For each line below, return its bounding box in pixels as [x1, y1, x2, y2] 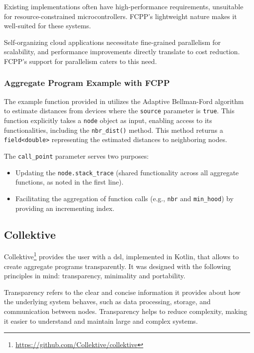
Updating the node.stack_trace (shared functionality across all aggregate [15, 167, 239, 177]
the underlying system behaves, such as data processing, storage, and [4, 296, 211, 307]
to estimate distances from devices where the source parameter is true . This [4, 105, 234, 116]
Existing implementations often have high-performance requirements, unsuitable [4, 1, 243, 11]
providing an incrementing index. [15, 203, 115, 213]
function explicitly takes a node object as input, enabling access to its [4, 115, 212, 125]
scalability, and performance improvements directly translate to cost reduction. [4, 46, 240, 57]
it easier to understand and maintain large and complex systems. [4, 315, 198, 326]
